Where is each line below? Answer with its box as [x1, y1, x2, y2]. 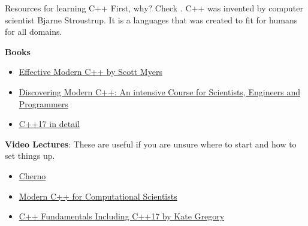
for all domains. [5, 25, 62, 38]
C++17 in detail [19, 117, 80, 130]
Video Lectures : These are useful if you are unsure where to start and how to [5, 137, 297, 150]
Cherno [19, 169, 46, 182]
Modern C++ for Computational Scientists [19, 189, 177, 202]
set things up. [5, 149, 55, 162]
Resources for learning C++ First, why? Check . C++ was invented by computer [5, 2, 303, 14]
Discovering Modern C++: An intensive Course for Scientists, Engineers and [19, 85, 301, 98]
